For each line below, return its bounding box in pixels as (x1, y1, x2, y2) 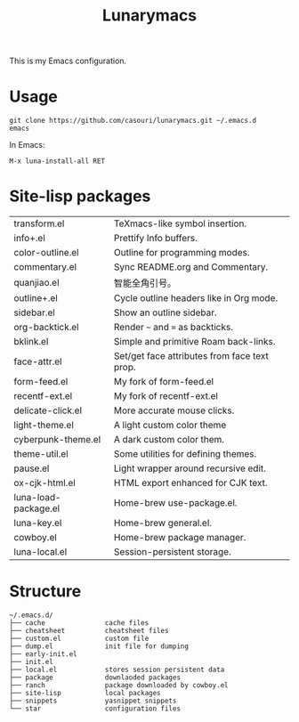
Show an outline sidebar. (114, 306, 218, 319)
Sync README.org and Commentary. (114, 261, 269, 273)
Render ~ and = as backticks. (114, 321, 234, 334)
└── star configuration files (9, 704, 181, 713)
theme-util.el (13, 448, 69, 460)
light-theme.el (13, 419, 74, 432)
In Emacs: (9, 140, 45, 150)
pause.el (13, 462, 50, 475)
